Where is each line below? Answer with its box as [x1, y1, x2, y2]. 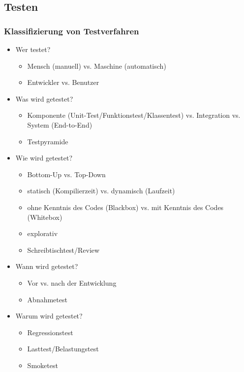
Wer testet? [15, 44, 51, 54]
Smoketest [27, 360, 58, 370]
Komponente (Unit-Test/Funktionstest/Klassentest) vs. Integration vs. [27, 110, 241, 120]
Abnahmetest [27, 294, 67, 304]
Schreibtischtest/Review [27, 244, 100, 255]
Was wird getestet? [15, 93, 73, 104]
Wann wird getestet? [15, 261, 78, 271]
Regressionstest [27, 327, 73, 337]
